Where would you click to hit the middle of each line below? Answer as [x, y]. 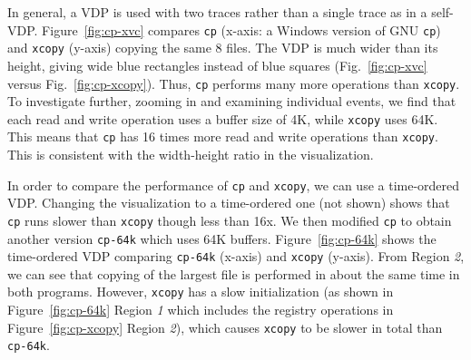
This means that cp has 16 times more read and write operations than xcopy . [223, 136]
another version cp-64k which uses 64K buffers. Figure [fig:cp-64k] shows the [222, 238]
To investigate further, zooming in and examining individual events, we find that [232, 101]
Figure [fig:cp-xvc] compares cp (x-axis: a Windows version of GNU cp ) [241, 29]
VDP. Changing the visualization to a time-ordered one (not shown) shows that [229, 203]
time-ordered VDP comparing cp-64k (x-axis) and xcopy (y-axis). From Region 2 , [236, 256]
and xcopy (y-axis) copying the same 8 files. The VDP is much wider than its [223, 48]
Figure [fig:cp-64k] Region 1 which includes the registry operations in [201, 310]
